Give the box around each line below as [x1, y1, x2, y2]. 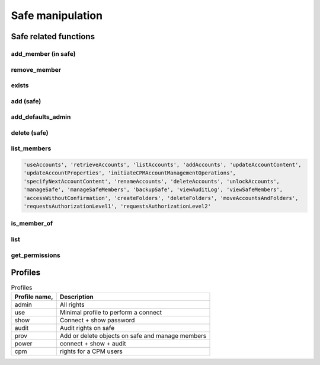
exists [11, 81, 29, 90]
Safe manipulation [11, 9, 103, 22]
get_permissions [11, 251, 60, 259]
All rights [59, 300, 85, 309]
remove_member [11, 65, 62, 74]
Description [59, 293, 94, 301]
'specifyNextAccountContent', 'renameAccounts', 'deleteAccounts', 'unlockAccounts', [23, 178, 280, 185]
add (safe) [11, 97, 41, 105]
